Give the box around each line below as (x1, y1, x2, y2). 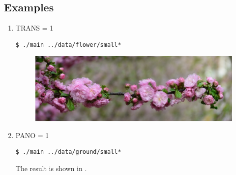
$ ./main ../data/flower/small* (15, 41, 121, 48)
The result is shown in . (15, 163, 87, 173)
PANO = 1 (15, 130, 49, 140)
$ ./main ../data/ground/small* (15, 148, 121, 156)
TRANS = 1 (15, 23, 54, 33)
